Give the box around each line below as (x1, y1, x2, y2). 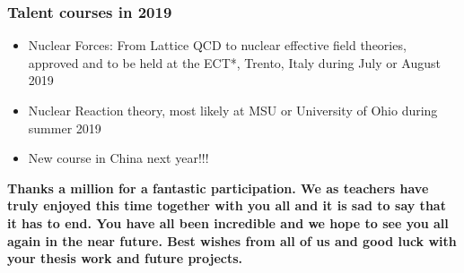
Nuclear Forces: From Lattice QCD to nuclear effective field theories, (28, 36, 407, 55)
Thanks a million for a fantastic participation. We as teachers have (7, 178, 429, 197)
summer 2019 (28, 118, 101, 137)
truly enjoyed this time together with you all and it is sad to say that (7, 196, 446, 215)
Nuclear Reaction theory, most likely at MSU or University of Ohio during (28, 101, 438, 119)
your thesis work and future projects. (7, 249, 243, 268)
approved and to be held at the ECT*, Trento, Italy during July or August (28, 53, 441, 72)
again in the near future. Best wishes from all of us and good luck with (7, 231, 457, 250)
